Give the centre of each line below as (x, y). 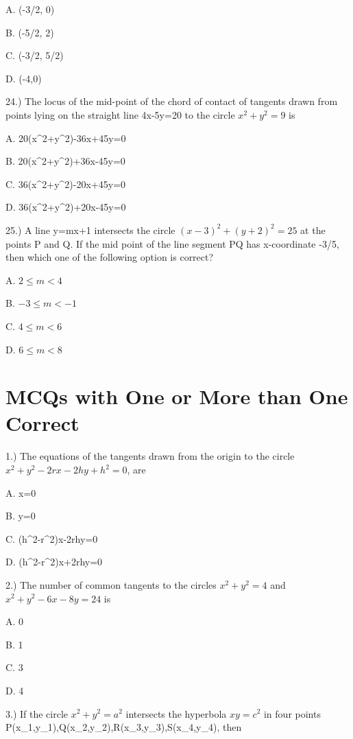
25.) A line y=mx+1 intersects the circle (90, 230)
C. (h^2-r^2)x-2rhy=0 (52, 538)
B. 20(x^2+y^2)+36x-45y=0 (65, 161)
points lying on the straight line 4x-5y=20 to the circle (120, 114)
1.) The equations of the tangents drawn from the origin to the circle (150, 456)
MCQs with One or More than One (177, 396)
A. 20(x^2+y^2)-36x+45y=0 (66, 138)
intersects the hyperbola (176, 713)
